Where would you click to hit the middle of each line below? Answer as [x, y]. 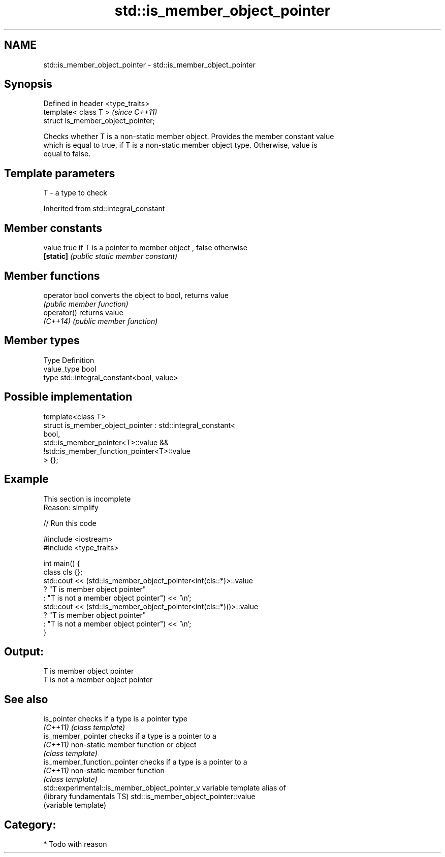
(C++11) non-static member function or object [120, 745]
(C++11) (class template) [84, 728]
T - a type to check [75, 193]
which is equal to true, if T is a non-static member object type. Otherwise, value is [180, 145]
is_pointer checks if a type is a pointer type [116, 719]
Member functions [52, 276]
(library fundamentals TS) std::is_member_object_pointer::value [149, 797]
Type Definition [69, 360]
